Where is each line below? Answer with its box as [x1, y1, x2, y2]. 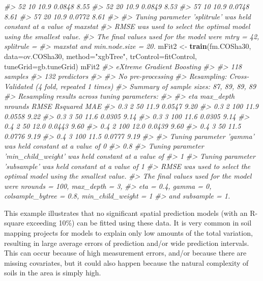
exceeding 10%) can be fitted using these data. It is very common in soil [26, 217, 252, 228]
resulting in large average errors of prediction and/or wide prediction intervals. [4, 237, 249, 248]
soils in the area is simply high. [4, 267, 101, 278]
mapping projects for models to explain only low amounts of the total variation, [4, 228, 253, 238]
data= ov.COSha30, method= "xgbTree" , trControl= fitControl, [4, 50, 197, 61]
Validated [4, 80, 33, 91]
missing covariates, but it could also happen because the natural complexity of [4, 257, 249, 268]
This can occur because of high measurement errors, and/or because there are [4, 247, 247, 258]
